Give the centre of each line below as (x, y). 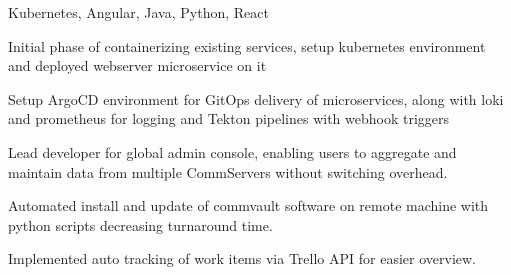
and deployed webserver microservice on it (137, 65)
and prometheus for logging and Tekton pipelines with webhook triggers (229, 118)
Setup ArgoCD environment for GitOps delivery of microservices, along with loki (256, 98)
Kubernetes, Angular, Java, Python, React (138, 12)
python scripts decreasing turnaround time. (140, 224)
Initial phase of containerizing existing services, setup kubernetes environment (247, 45)
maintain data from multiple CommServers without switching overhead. (228, 171)
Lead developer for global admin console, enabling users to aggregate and (232, 151)
